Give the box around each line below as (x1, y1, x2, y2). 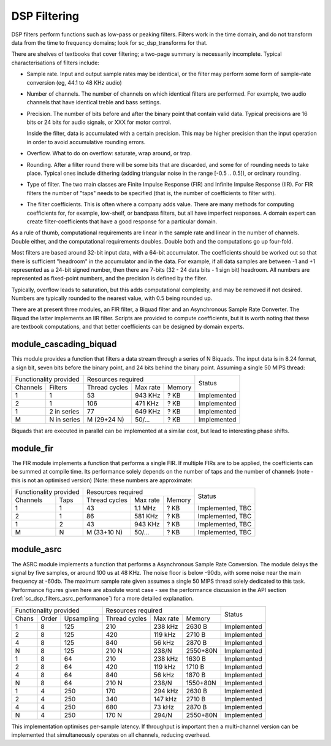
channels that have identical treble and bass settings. (26, 99, 162, 106)
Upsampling (64, 614, 99, 623)
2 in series (49, 407, 80, 415)
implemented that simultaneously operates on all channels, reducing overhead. (11, 731, 211, 739)
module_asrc (11, 544, 62, 555)
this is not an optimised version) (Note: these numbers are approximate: (11, 476, 192, 484)
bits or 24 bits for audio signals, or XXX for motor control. (26, 118, 172, 126)
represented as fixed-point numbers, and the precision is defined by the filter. (11, 275, 208, 282)
